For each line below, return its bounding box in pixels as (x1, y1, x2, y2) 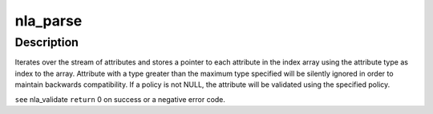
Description (14, 35, 79, 49)
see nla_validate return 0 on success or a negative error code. (14, 94, 226, 104)
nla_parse (14, 12, 83, 29)
